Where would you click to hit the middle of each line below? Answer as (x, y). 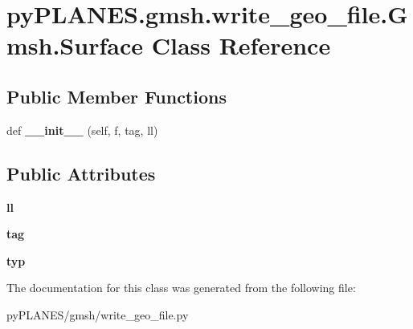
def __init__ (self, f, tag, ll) (82, 130)
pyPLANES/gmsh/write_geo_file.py (98, 314)
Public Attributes (81, 173)
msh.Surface (75, 45)
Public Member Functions (117, 96)
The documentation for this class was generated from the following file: (181, 288)
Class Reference (241, 45)
